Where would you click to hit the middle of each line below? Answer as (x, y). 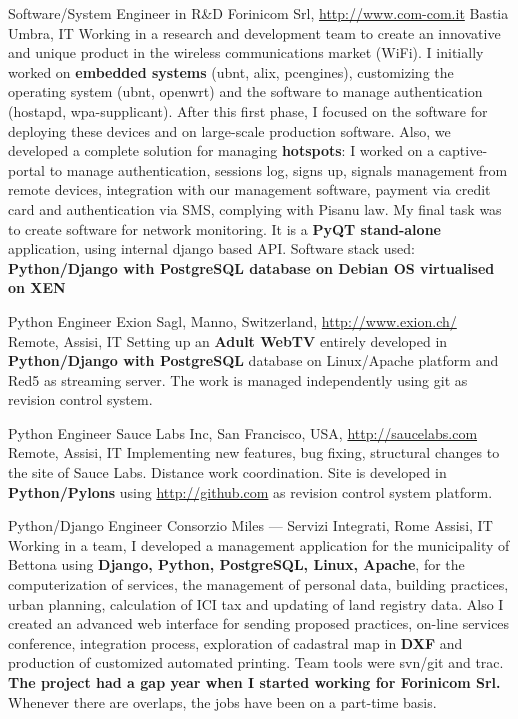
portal (27, 169)
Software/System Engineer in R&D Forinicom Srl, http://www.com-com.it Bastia (258, 13)
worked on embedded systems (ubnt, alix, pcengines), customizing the (231, 71)
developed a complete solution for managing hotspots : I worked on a (221, 150)
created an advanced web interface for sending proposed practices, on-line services (259, 623)
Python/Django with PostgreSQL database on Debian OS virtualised (251, 267)
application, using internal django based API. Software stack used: (212, 248)
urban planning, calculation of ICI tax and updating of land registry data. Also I (256, 603)
